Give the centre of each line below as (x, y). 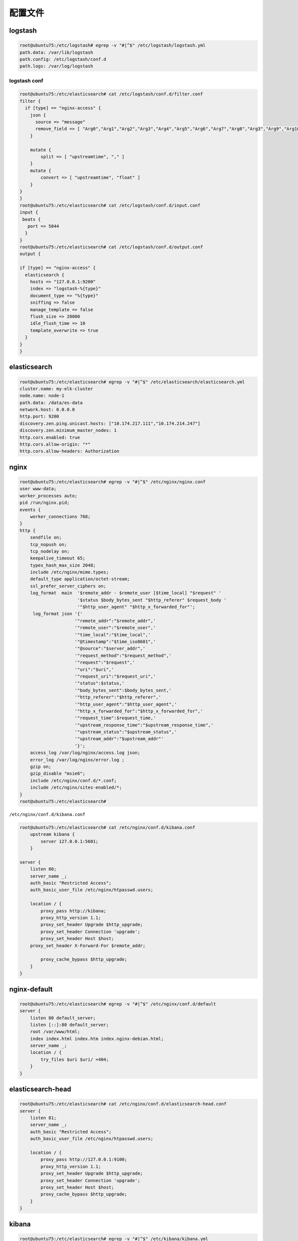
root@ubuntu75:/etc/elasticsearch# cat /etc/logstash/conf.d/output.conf (111, 247)
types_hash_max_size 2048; (63, 565)
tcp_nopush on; (48, 544)
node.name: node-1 (42, 396)
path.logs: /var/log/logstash (56, 66)
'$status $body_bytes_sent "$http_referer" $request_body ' (152, 600)
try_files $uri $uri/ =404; (75, 1059)
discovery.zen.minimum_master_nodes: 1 (68, 430)
